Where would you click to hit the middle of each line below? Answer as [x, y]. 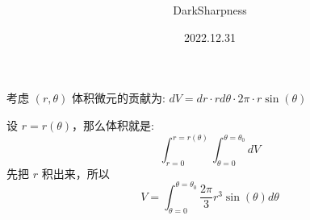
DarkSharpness [210, 10]
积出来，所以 [75, 173]
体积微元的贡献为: [118, 98]
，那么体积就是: [113, 125]
